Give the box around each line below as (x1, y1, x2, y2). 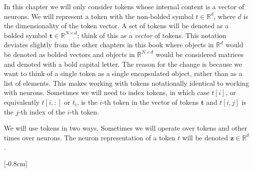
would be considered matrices (156, 49, 244, 59)
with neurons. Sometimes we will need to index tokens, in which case (4, 87, 210, 97)
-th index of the (18, 106, 65, 116)
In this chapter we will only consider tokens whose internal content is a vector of (4, 1, 244, 11)
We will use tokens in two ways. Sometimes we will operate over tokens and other (4, 123, 247, 133)
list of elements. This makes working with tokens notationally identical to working (4, 77, 249, 88)
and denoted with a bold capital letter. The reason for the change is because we (4, 58, 242, 69)
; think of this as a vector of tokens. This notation (77, 30, 226, 40)
